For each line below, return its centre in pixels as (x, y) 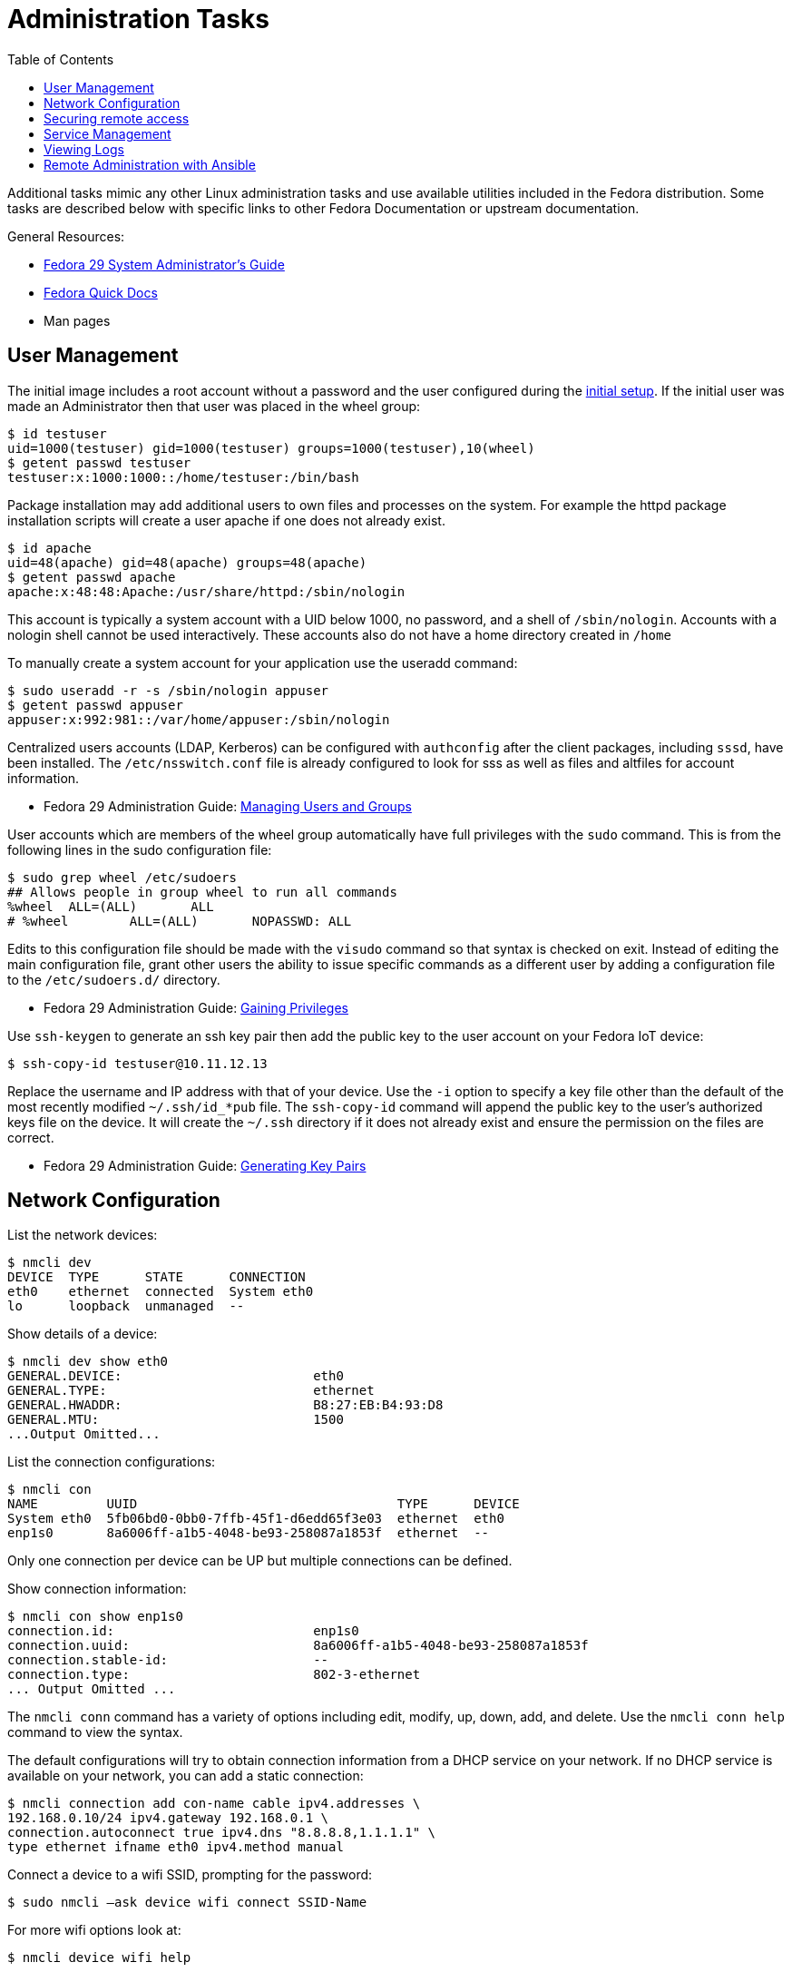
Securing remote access (117, 118)
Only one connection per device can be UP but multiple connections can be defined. (260, 1561)
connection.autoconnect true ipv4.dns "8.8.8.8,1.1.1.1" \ (222, 1833)
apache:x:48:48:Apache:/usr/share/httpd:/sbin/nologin (206, 591)
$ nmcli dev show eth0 (88, 1362)
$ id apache (49, 548)
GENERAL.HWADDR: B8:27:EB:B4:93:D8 (225, 1405)
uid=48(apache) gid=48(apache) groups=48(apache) (187, 562)
